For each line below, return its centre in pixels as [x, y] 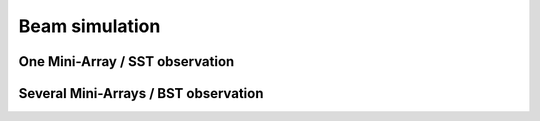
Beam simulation [89, 26]
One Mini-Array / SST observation [126, 61]
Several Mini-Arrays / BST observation [141, 93]
